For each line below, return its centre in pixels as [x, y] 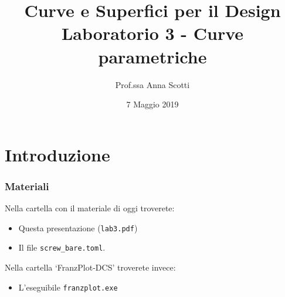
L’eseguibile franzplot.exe [68, 287]
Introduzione [57, 154]
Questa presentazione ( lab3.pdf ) [78, 227]
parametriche [152, 56]
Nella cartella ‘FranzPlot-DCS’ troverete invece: [90, 267]
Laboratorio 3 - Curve [152, 33]
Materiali [27, 186]
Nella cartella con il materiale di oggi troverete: [90, 208]
